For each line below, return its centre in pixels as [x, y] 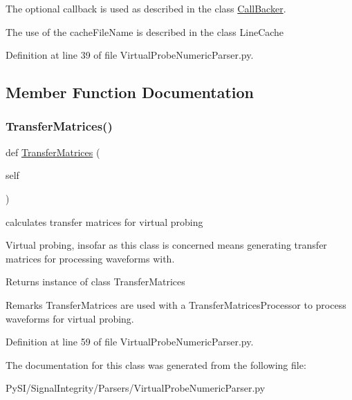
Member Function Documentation [130, 92]
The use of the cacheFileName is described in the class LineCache [145, 31]
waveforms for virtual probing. [70, 318]
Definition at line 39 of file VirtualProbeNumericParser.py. [130, 55]
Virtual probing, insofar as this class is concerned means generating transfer [166, 245]
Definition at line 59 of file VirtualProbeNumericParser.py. [130, 342]
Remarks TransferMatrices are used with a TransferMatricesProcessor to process [176, 304]
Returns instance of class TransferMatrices [95, 282]
